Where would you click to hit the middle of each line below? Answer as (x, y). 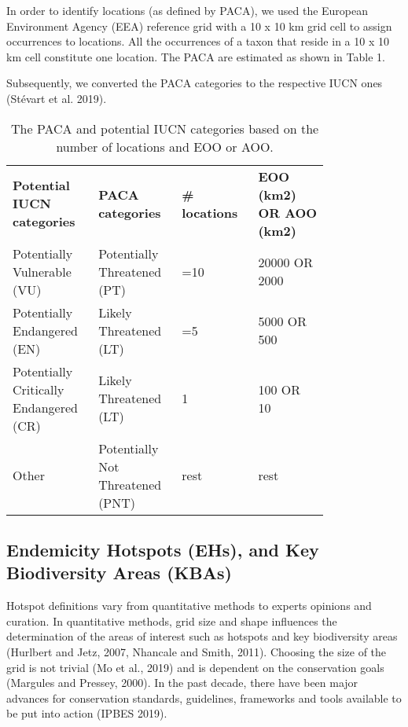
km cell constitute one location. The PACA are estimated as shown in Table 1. (196, 56)
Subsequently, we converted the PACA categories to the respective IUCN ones (195, 83)
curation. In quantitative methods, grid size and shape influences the (172, 621)
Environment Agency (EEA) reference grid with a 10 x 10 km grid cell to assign (199, 26)
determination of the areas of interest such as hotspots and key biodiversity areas (202, 636)
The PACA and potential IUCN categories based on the (165, 128)
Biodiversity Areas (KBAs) (119, 573)
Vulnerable (42, 271)
